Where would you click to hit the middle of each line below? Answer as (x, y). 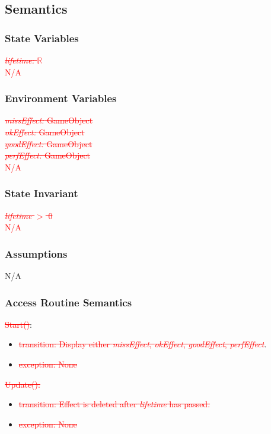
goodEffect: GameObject (49, 143)
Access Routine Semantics (68, 302)
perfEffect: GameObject (48, 155)
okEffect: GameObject (45, 132)
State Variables (42, 38)
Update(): (23, 384)
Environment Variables (61, 98)
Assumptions (36, 253)
